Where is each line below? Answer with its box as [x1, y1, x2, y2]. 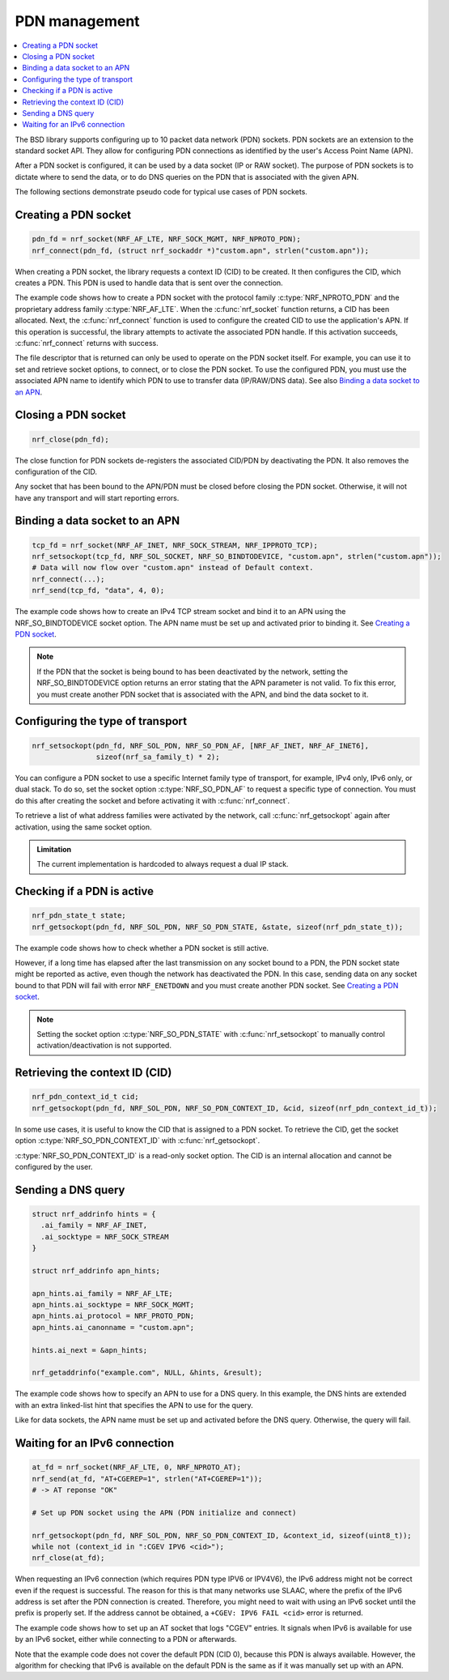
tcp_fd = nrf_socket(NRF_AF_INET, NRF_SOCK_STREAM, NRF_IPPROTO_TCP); [32, 540, 319, 550]
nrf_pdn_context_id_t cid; [32, 1092, 139, 1102]
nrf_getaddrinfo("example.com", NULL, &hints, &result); [32, 1368, 263, 1377]
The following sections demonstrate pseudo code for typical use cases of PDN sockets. [15, 187, 307, 197]
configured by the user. [15, 1162, 93, 1171]
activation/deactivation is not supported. [36, 1041, 172, 1051]
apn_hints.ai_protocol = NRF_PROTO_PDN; [32, 1311, 194, 1320]
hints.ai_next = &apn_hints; [32, 1345, 148, 1354]
